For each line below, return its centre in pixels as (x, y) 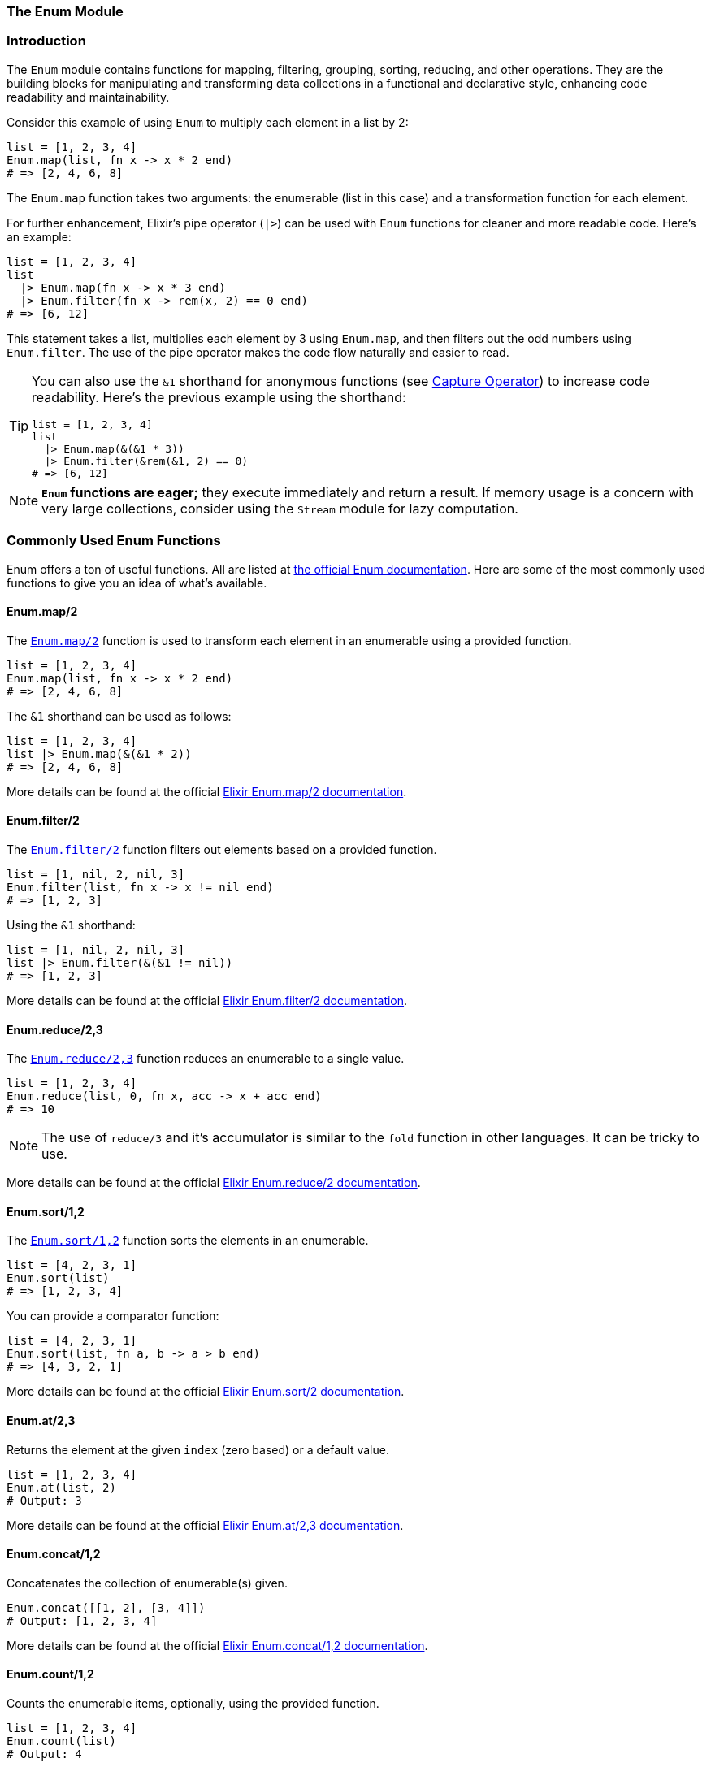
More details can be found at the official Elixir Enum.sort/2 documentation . (206, 1392)
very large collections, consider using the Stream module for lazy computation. (280, 508)
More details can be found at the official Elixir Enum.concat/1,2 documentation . (217, 1645)
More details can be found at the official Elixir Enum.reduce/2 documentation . (214, 1183)
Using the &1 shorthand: (71, 925)
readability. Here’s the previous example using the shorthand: (219, 397)
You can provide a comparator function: (113, 1316)
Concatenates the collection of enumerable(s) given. (147, 1583)
